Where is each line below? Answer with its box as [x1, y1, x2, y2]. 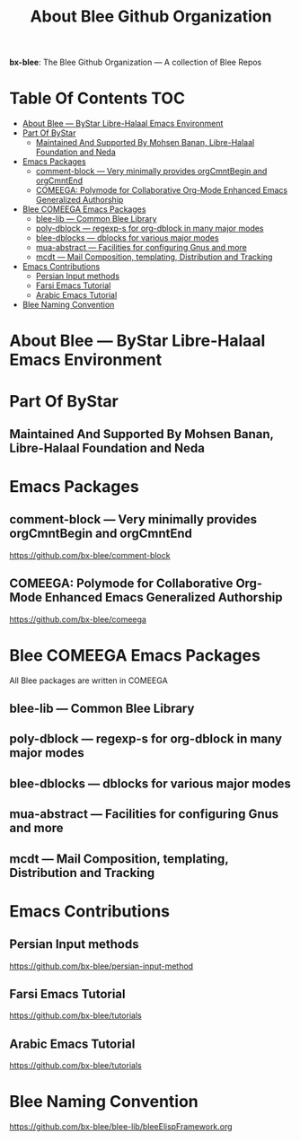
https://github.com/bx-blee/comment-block [9, 549, 171, 560]
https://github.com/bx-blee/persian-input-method [9, 961, 194, 971]
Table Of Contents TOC [9, 88, 186, 109]
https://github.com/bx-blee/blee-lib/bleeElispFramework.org [9, 1121, 233, 1132]
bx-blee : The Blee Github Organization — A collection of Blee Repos [9, 57, 262, 68]
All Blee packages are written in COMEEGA [9, 675, 168, 686]
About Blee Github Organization [30, 6, 272, 27]
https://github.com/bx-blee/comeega [9, 613, 146, 625]
